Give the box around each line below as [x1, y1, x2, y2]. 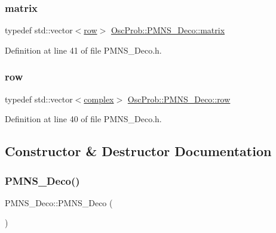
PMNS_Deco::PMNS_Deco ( [5, 196, 113, 209]
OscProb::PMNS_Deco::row [127, 92, 231, 105]
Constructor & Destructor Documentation [5, 142, 272, 160]
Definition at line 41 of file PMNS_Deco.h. [5, 44, 162, 56]
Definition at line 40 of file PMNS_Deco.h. [5, 113, 162, 125]
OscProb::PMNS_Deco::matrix [111, 24, 225, 36]
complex [84, 92, 114, 105]
